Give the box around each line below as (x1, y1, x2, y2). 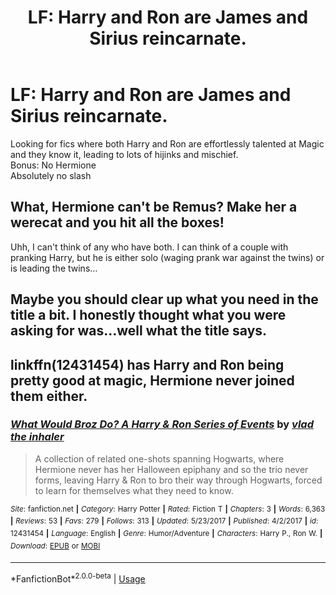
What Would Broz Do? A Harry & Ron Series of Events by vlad (10, 417, 314, 431)
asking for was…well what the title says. (10, 322, 268, 340)
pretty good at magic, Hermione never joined (10, 372, 295, 389)
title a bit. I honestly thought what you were (10, 307, 287, 324)
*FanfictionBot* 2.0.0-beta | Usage (10, 571, 146, 585)
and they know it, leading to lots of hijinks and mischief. (10, 148, 239, 160)
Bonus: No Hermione (10, 159, 97, 171)
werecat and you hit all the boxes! (10, 214, 225, 231)
